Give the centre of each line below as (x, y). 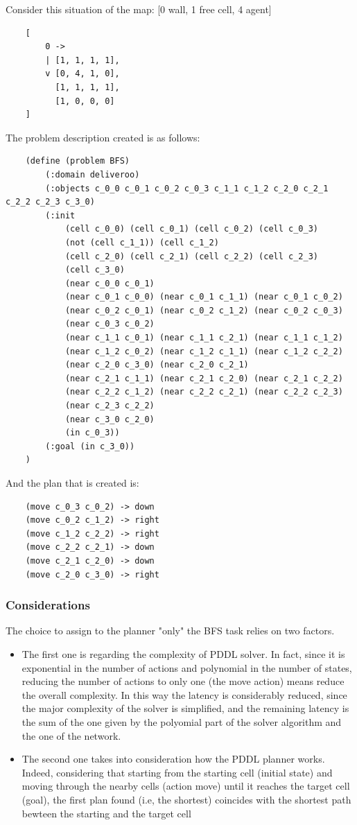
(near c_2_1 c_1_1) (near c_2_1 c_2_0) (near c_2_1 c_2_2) (204, 378)
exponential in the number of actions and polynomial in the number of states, (187, 667)
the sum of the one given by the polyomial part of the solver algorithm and (182, 721)
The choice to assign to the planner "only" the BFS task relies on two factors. (170, 631)
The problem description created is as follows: (103, 137)
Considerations (48, 605)
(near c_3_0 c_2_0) (110, 419)
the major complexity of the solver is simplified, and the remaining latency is (185, 708)
